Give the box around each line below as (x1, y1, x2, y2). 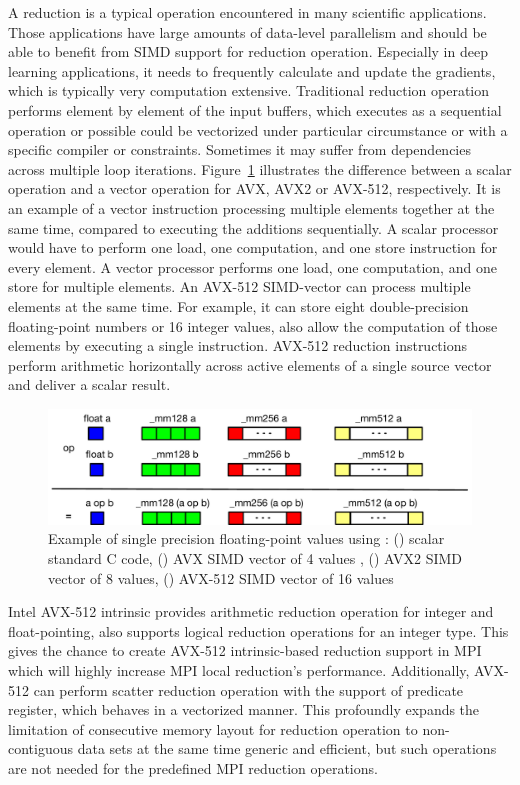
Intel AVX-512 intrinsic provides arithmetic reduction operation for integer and (8, 601, 494, 622)
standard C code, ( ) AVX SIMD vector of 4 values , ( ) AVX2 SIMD (48, 548, 463, 568)
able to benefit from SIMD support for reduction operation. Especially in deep (8, 41, 488, 62)
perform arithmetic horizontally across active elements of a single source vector (8, 354, 492, 375)
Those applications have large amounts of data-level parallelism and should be (8, 21, 487, 42)
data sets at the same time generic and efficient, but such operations (77, 738, 497, 759)
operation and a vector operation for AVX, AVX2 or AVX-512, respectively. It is (8, 178, 501, 199)
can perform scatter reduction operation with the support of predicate (33, 679, 464, 700)
